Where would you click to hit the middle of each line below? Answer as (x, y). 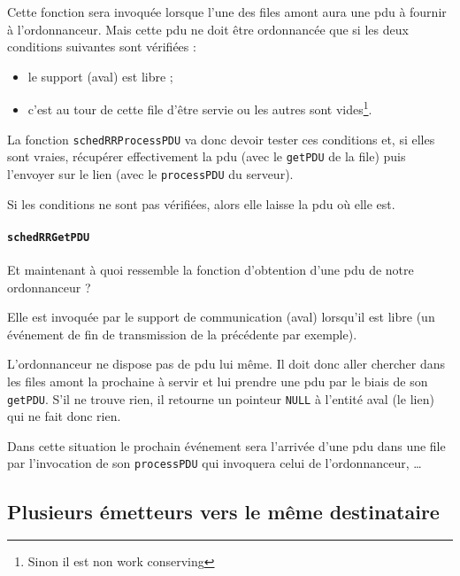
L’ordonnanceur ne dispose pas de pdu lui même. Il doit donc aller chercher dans (226, 364)
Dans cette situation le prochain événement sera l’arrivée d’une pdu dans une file (226, 445)
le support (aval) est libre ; (100, 76)
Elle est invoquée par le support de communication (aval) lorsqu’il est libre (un (221, 317)
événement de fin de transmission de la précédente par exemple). (182, 334)
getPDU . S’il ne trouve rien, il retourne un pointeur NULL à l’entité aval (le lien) (221, 398)
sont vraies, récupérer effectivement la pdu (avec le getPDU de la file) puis (207, 156)
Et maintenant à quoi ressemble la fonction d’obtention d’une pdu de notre (211, 270)
